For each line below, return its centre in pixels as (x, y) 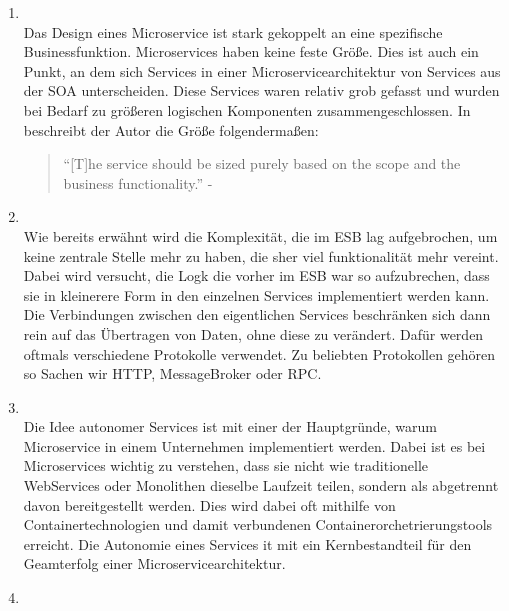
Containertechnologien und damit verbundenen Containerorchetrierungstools (258, 524)
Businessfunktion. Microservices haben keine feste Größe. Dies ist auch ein (251, 51)
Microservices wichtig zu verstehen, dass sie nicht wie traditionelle (226, 465)
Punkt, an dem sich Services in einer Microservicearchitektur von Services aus (262, 70)
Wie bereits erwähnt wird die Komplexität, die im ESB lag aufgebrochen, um (260, 235)
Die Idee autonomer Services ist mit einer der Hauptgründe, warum (230, 426)
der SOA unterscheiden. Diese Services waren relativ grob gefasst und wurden (261, 90)
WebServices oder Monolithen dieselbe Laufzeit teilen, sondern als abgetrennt (261, 485)
